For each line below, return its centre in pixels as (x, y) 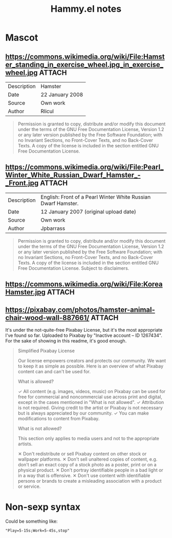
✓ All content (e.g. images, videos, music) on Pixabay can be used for (92, 392)
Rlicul (47, 111)
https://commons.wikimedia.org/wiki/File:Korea (84, 284)
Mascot (22, 38)
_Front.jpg (22, 183)
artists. (25, 444)
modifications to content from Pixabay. (59, 419)
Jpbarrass (53, 228)
